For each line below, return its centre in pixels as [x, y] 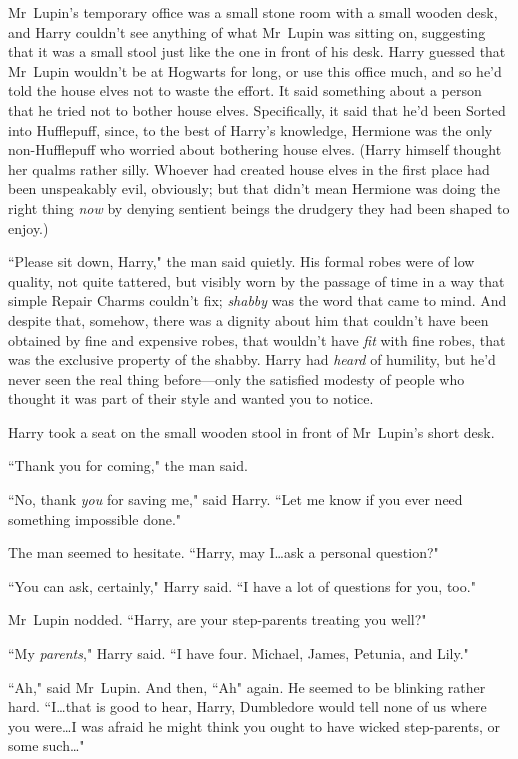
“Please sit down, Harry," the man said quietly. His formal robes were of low [241, 261]
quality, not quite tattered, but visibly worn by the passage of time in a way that [256, 280]
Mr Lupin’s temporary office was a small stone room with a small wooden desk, [253, 12]
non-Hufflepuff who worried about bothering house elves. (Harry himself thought [255, 149]
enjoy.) [28, 227]
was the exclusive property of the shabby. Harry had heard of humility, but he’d [252, 359]
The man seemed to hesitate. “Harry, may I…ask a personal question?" [223, 552]
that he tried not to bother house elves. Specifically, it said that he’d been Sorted [257, 109]
